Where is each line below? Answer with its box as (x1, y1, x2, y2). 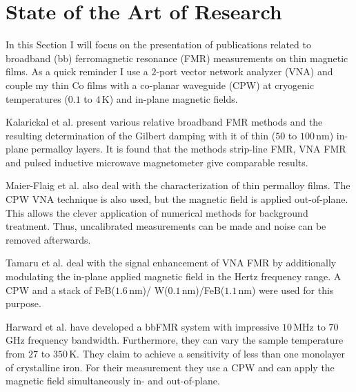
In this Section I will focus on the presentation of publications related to (6, 37, 311, 52)
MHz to (293, 319, 326, 333)
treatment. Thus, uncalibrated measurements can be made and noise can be (6, 219, 326, 233)
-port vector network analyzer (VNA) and (156, 64, 333, 79)
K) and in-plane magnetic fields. (101, 91, 238, 106)
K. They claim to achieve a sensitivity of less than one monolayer (69, 346, 345, 360)
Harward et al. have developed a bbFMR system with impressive (6, 319, 279, 333)
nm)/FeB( (181, 282, 225, 297)
